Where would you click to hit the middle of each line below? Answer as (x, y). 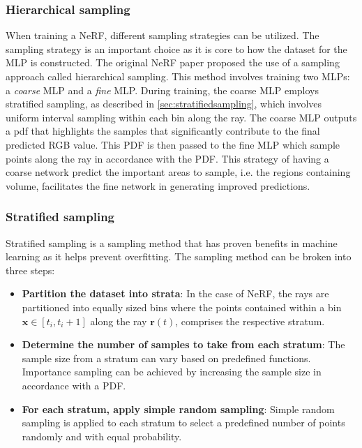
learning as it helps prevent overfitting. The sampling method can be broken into (179, 256)
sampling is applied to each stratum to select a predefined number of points (183, 423)
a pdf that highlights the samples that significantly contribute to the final (163, 131)
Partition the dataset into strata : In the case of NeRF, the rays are (175, 293)
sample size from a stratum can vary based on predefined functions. (166, 358)
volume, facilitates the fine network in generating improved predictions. (158, 185)
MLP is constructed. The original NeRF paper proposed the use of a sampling (173, 62)
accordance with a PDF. (74, 385)
